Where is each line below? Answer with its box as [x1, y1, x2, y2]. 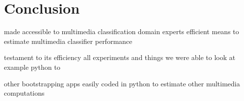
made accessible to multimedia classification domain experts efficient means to [4, 26, 239, 37]
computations [4, 88, 45, 98]
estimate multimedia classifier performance [4, 36, 133, 46]
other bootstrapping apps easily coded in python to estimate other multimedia [4, 78, 240, 88]
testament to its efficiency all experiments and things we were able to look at [4, 52, 236, 62]
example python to [4, 61, 60, 72]
